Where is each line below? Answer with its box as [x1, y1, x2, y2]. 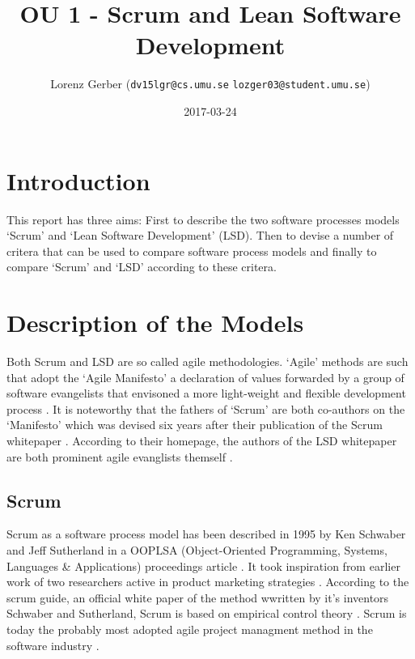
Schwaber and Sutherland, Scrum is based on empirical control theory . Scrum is [6, 605, 407, 622]
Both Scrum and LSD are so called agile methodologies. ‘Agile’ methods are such [6, 353, 409, 369]
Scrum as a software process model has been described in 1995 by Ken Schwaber [6, 525, 406, 542]
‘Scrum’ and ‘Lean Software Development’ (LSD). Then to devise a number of [6, 227, 394, 244]
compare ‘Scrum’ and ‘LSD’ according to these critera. [6, 258, 277, 275]
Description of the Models [6, 306, 304, 339]
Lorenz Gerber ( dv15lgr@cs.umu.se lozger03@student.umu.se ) [50, 75, 371, 92]
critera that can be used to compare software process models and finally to [6, 242, 377, 259]
